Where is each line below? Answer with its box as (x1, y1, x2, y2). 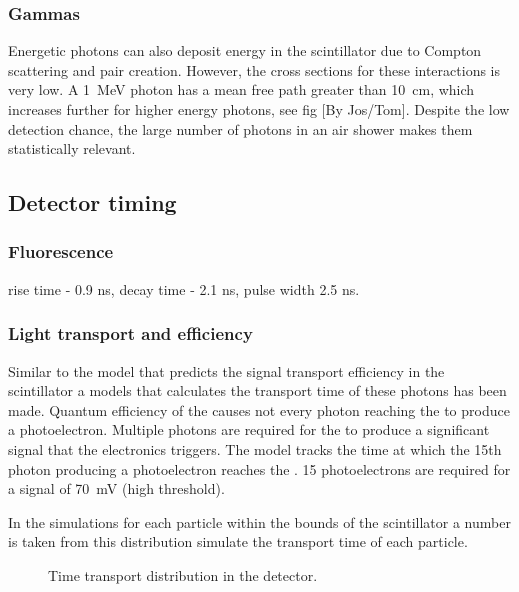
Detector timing (8, 187, 177, 218)
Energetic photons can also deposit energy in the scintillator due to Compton (8, 40, 482, 61)
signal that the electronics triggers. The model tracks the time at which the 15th (8, 438, 502, 459)
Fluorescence (8, 239, 114, 264)
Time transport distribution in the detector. (48, 564, 318, 585)
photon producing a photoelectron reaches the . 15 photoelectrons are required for (8, 458, 511, 479)
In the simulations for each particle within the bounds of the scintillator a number (8, 511, 511, 532)
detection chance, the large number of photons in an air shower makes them (8, 118, 473, 139)
